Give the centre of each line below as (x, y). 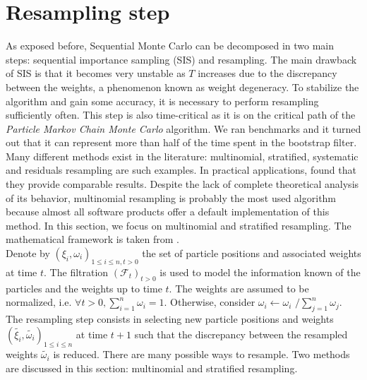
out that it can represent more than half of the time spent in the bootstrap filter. (181, 142)
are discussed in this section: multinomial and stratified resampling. (152, 368)
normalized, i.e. (39, 302)
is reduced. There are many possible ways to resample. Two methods (201, 354)
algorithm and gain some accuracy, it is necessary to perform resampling (162, 101)
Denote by (28, 253)
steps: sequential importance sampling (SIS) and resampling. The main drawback (181, 59)
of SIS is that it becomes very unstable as (96, 73)
